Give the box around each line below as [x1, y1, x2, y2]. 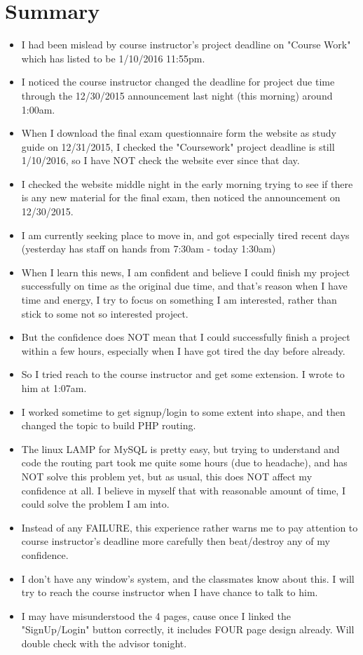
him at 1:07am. [21, 381, 87, 395]
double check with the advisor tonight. [21, 635, 187, 650]
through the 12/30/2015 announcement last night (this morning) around [21, 88, 333, 102]
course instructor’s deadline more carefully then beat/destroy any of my [21, 534, 330, 548]
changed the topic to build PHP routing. [21, 418, 196, 433]
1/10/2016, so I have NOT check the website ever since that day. [21, 153, 300, 168]
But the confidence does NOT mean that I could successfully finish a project [21, 330, 350, 344]
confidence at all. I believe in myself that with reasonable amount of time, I [21, 482, 345, 497]
